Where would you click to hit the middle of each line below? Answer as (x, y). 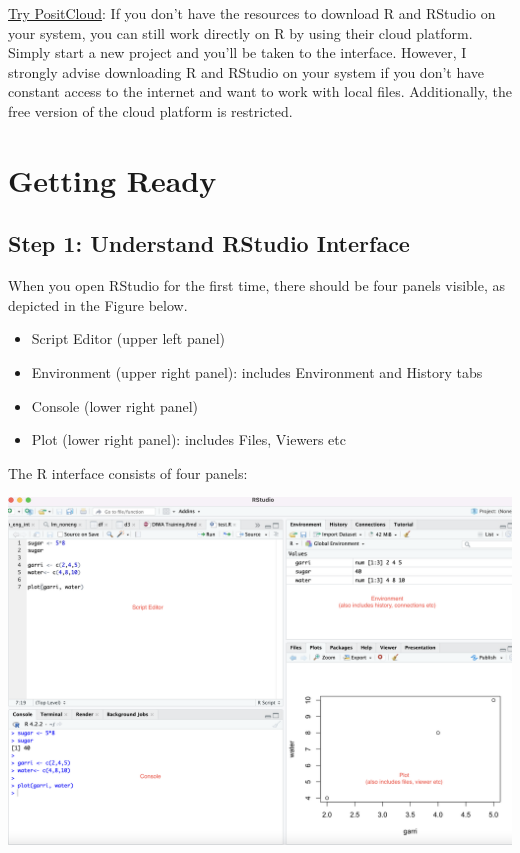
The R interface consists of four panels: (128, 472)
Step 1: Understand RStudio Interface (209, 243)
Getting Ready (112, 179)
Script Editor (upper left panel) (128, 338)
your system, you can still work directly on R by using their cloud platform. (240, 32)
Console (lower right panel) (115, 405)
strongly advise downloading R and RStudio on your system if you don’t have (246, 71)
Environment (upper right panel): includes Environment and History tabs (257, 371)
